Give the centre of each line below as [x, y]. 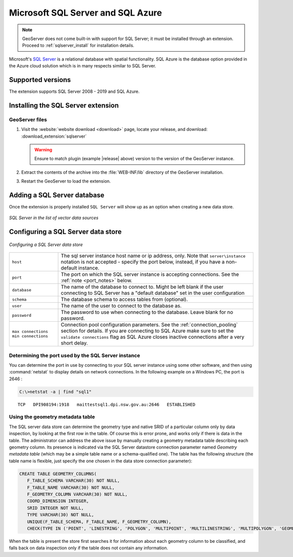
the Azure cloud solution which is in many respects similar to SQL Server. [83, 66]
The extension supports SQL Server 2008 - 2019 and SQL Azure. [74, 92]
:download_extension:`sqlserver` [54, 136]
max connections [30, 332]
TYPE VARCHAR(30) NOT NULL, [61, 515]
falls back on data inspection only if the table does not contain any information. [89, 548]
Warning [43, 149]
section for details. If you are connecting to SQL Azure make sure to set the [147, 331]
